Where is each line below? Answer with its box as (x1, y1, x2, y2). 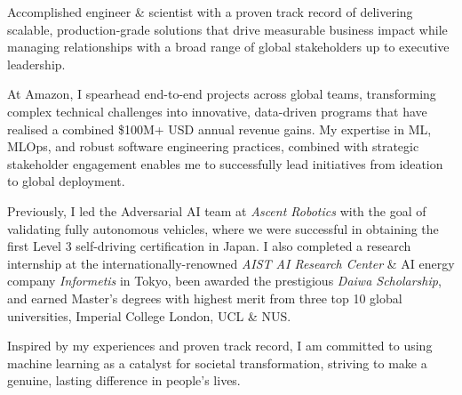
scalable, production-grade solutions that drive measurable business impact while (7, 20, 448, 38)
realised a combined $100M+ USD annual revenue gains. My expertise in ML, (7, 119, 432, 138)
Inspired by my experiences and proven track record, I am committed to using (7, 336, 433, 355)
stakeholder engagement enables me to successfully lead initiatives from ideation (7, 154, 443, 173)
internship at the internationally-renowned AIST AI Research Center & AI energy (7, 254, 455, 272)
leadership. (7, 54, 66, 73)
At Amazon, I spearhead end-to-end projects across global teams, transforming (7, 85, 436, 103)
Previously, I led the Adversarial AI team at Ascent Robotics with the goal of (7, 201, 426, 220)
